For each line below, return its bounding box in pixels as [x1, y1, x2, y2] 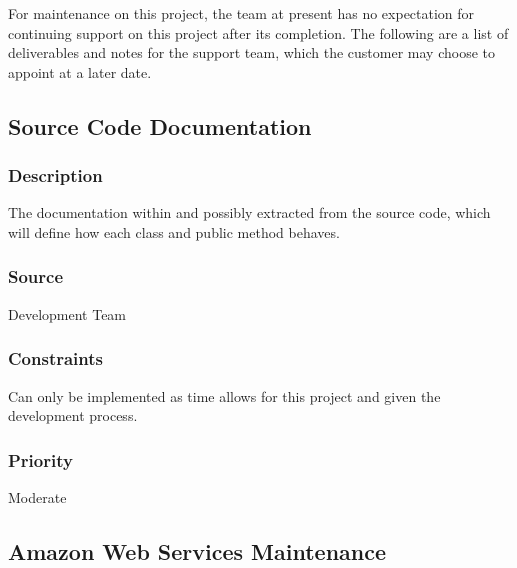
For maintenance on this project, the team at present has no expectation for [8, 3, 475, 23]
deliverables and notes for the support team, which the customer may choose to [8, 42, 496, 63]
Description [8, 163, 103, 188]
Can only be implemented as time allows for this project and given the [8, 385, 441, 406]
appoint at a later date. [8, 61, 152, 82]
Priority [8, 447, 73, 472]
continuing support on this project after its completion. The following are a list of [8, 22, 509, 43]
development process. [8, 405, 138, 426]
